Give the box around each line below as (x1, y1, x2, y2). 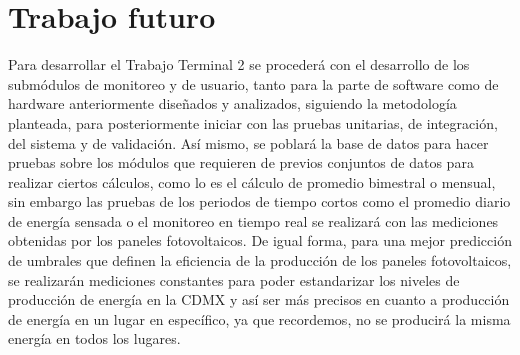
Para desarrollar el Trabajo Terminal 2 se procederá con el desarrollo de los (8, 54, 470, 75)
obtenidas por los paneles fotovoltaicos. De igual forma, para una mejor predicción (8, 230, 512, 251)
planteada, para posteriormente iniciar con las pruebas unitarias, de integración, (8, 112, 498, 133)
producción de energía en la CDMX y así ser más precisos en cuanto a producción (8, 289, 510, 310)
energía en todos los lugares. (8, 328, 181, 349)
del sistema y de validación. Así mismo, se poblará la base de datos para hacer (8, 132, 489, 153)
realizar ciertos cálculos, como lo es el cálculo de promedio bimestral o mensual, (8, 171, 496, 192)
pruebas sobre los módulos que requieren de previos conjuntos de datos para (8, 152, 474, 173)
